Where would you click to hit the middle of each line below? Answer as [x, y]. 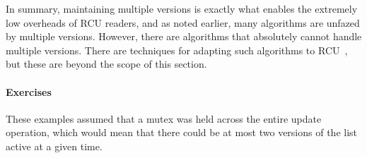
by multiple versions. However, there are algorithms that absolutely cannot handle [184, 36]
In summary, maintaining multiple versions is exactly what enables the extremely [182, 8]
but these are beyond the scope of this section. [106, 64]
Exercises [29, 91]
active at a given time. [54, 146]
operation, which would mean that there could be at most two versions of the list [182, 132]
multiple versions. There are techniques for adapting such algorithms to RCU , [177, 50]
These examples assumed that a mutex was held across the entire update [164, 118]
